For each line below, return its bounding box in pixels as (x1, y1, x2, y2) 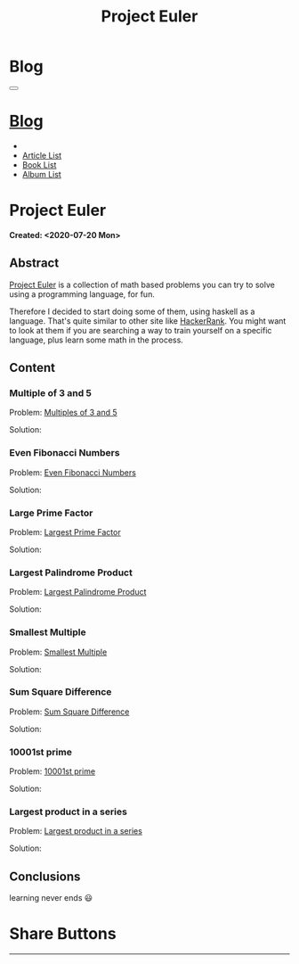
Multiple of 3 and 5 (9, 386, 92, 399)
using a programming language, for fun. (9, 288, 156, 300)
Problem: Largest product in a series (9, 826, 142, 836)
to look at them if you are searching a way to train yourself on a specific (9, 325, 272, 335)
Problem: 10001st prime (9, 766, 96, 777)
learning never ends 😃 (9, 893, 93, 903)
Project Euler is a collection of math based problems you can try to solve (9, 279, 276, 290)
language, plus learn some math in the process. (9, 334, 184, 345)
